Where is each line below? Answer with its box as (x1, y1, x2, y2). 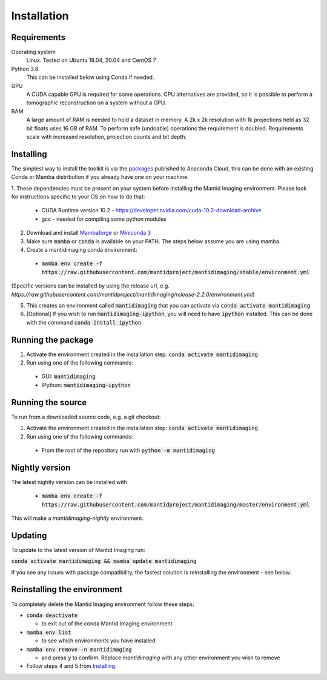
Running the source (11, 397, 87, 408)
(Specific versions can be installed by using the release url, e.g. (11, 282, 170, 289)
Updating (11, 530, 47, 540)
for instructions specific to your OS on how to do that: (11, 193, 145, 200)
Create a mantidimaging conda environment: (26, 246, 137, 253)
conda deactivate (26, 611, 78, 619)
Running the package (11, 334, 94, 345)
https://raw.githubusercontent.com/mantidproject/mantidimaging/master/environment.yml (41, 501, 310, 508)
